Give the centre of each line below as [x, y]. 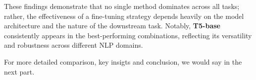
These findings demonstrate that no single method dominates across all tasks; [122, 6]
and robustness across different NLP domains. [74, 45]
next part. [19, 71]
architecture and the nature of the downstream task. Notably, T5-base [112, 26]
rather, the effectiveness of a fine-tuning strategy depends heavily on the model [124, 16]
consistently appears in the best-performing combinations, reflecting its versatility [128, 35]
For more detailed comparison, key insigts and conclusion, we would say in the [123, 61]
